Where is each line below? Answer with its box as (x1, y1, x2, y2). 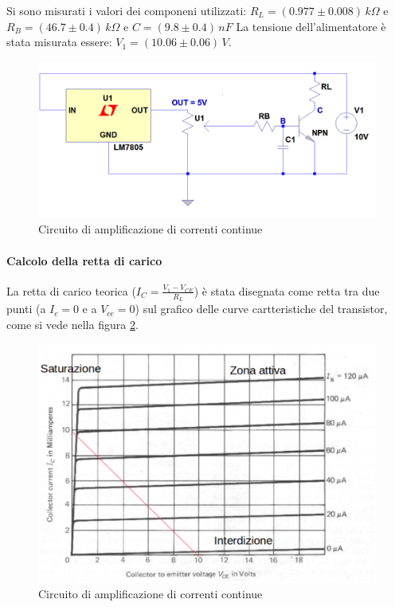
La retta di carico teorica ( (6, 282, 136, 299)
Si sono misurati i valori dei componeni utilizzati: (6, 2, 247, 18)
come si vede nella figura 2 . (6, 315, 139, 332)
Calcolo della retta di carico (6, 252, 162, 268)
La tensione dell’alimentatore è (236, 18, 386, 34)
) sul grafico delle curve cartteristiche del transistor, (135, 300, 388, 317)
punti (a (6, 300, 46, 317)
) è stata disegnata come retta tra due (194, 282, 380, 299)
